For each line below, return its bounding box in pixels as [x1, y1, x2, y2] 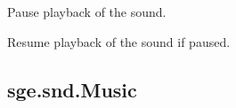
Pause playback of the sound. [7, 3, 167, 20]
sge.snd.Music [7, 75, 137, 103]
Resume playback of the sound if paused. [7, 32, 231, 50]
